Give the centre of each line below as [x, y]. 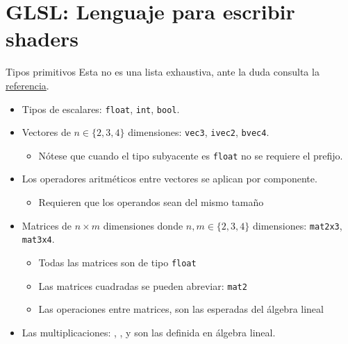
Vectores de [46, 132]
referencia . [27, 85]
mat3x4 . [38, 239]
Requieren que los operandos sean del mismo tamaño [151, 202]
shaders [42, 38]
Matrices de [47, 225]
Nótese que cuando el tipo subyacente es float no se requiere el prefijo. [191, 155]
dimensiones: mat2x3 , [297, 225]
